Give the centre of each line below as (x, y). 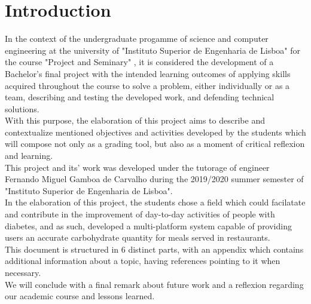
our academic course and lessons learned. (80, 296)
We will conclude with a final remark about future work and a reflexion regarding (154, 284)
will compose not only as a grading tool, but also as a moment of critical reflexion (155, 144)
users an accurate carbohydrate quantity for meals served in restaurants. (138, 237)
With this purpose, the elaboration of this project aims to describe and (135, 120)
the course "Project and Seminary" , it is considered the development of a (139, 62)
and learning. (29, 156)
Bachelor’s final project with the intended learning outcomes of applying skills (148, 73)
